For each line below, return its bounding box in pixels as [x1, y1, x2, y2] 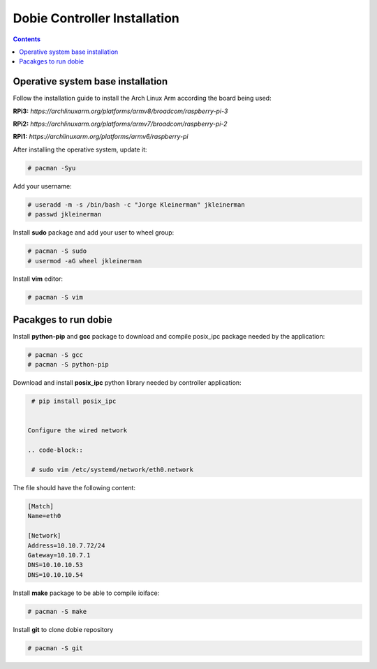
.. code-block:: [27, 446, 84, 454]
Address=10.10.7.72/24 [27, 541, 105, 550]
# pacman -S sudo [27, 247, 87, 255]
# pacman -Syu [27, 164, 76, 172]
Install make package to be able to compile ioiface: [13, 589, 160, 597]
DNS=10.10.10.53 [27, 561, 84, 569]
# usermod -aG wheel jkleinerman [27, 257, 142, 265]
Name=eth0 [27, 512, 61, 520]
